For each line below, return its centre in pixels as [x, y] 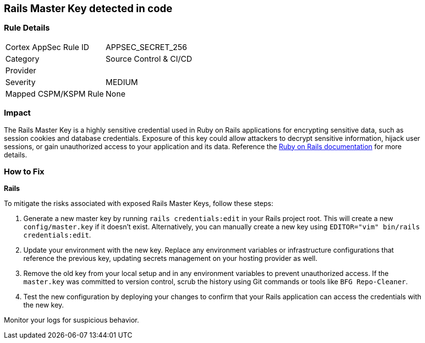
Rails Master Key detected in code [88, 9]
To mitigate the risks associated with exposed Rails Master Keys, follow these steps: [139, 204]
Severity [20, 82]
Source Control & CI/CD [149, 59]
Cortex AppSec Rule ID [47, 47]
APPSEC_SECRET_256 [147, 47]
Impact [18, 113]
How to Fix [24, 171]
